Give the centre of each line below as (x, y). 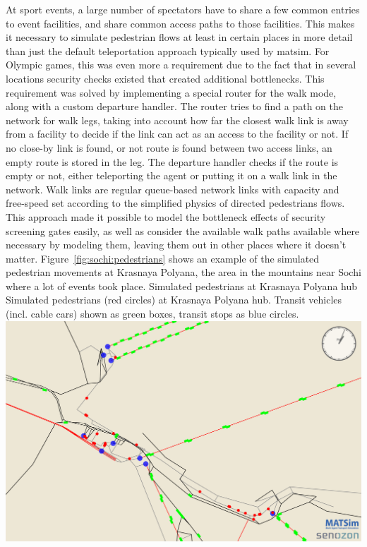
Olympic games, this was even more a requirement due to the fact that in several (181, 65)
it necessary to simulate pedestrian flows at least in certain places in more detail (179, 37)
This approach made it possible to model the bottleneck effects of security (166, 216)
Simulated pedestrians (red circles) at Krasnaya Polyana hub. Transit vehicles (174, 300)
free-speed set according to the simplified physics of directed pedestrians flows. (175, 203)
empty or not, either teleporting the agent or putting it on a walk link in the (172, 175)
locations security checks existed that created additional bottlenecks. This (165, 78)
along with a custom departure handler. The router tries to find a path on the (174, 106)
